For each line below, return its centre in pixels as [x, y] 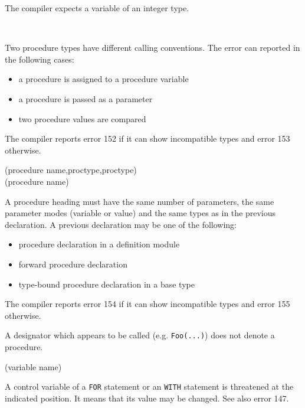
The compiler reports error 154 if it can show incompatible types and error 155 [147, 304]
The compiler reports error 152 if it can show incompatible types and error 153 [147, 138]
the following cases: [40, 59]
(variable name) [33, 366]
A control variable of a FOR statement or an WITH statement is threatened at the [149, 386]
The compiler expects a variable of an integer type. [97, 8]
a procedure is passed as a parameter [86, 98]
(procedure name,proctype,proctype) [71, 170]
